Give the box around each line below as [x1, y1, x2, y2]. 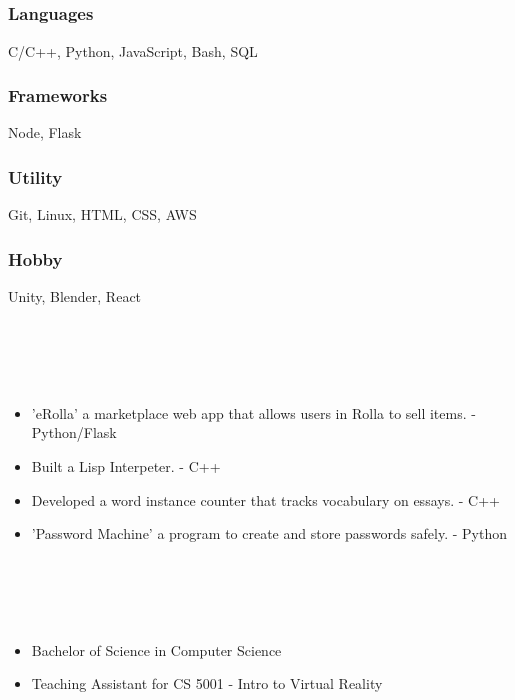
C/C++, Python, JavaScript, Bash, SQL [8, 40, 258, 61]
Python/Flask [31, 422, 117, 443]
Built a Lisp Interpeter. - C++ [31, 455, 221, 476]
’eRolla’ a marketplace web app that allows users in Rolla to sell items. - [31, 402, 476, 423]
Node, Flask [8, 122, 82, 143]
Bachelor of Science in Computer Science [31, 639, 282, 660]
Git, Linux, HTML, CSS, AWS [8, 204, 197, 225]
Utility [8, 164, 63, 189]
